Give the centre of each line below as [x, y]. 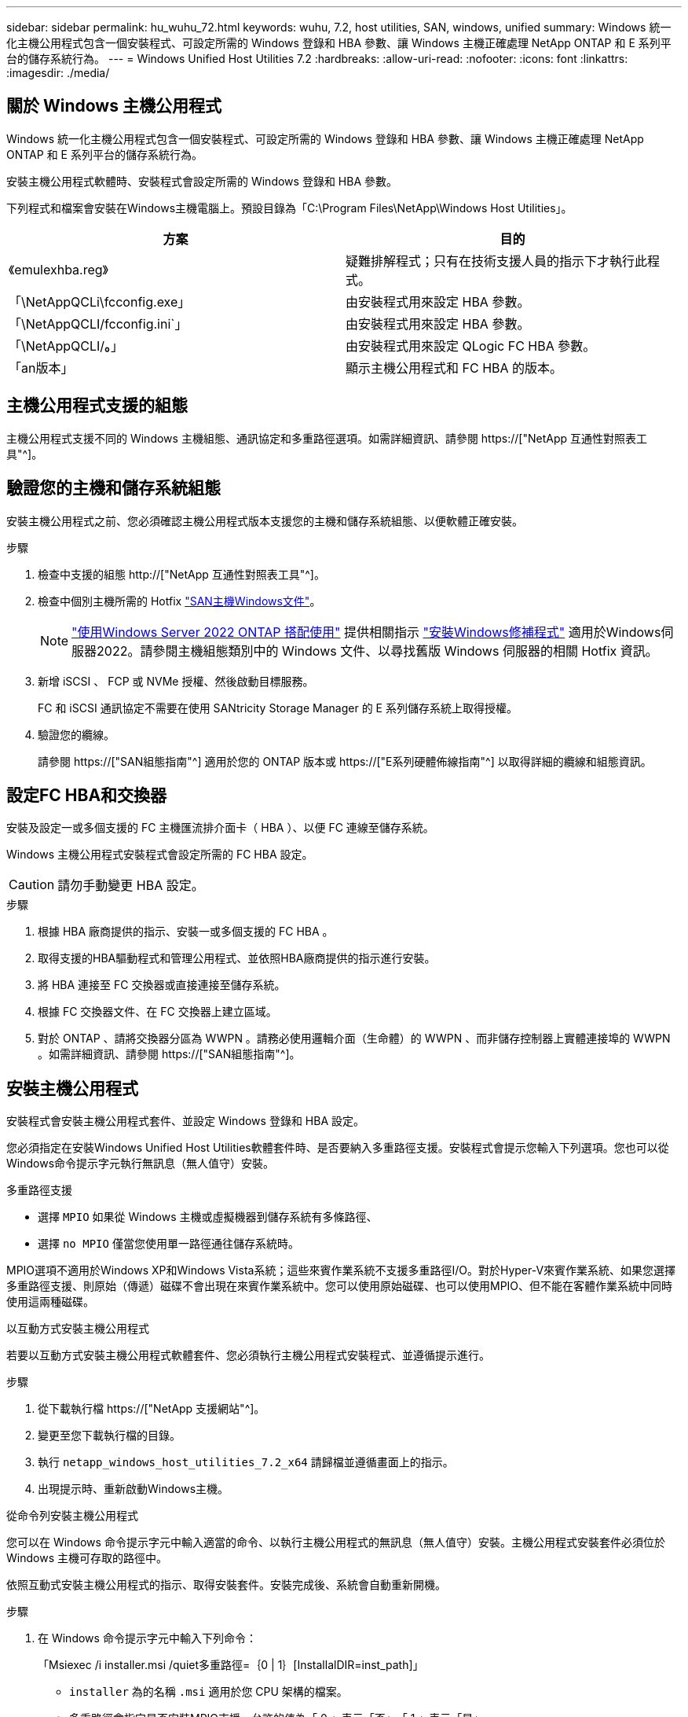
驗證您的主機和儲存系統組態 [113, 488]
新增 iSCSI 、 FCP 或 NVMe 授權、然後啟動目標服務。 [176, 681]
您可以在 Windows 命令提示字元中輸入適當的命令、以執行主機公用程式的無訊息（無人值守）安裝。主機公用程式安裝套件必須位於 [336, 1542]
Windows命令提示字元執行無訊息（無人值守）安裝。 [141, 1164]
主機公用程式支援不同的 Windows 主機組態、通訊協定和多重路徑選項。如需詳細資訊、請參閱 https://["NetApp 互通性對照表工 [327, 438]
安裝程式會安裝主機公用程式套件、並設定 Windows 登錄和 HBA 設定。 [185, 1121]
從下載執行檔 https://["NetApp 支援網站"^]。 [152, 1409]
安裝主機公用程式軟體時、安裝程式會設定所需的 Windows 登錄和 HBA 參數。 [202, 181]
